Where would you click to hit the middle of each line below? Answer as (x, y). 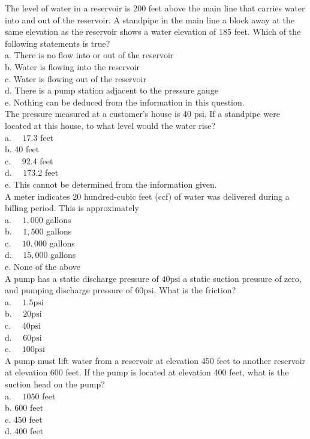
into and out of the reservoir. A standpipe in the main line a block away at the (150, 19)
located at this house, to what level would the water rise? (110, 125)
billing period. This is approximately (72, 208)
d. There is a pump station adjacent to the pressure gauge (112, 90)
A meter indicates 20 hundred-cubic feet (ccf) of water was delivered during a (147, 196)
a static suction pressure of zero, (242, 278)
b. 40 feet (22, 149)
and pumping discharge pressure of (69, 290)
